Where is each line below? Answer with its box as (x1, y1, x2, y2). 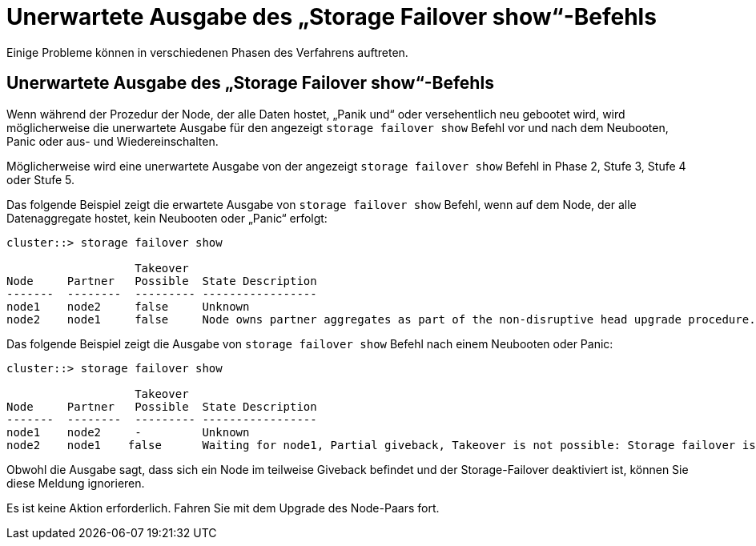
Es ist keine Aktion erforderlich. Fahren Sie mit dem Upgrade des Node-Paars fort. (6, 500, 440, 515)
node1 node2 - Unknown (6, 425, 250, 439)
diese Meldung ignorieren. (6, 476, 145, 490)
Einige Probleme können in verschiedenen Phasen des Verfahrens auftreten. (6, 45, 408, 59)
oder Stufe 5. (6, 172, 75, 187)
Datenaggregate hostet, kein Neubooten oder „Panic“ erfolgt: (6, 211, 328, 225)
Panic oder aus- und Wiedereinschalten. (6, 134, 219, 148)
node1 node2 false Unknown (6, 299, 250, 313)
